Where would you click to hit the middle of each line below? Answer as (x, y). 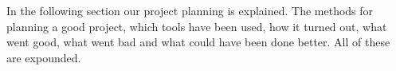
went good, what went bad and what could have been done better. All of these (198, 42)
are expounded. (44, 57)
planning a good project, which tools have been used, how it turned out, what (197, 26)
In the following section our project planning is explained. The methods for (190, 10)
